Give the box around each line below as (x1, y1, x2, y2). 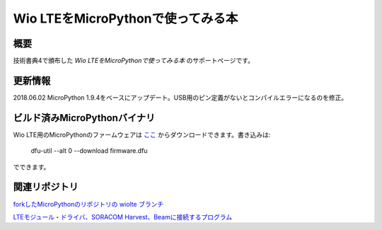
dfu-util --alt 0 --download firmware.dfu (30, 146, 148, 155)
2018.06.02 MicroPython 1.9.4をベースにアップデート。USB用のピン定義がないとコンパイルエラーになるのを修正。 (13, 93, 348, 102)
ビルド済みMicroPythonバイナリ (13, 112, 156, 124)
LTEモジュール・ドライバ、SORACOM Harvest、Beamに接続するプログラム (13, 212, 233, 221)
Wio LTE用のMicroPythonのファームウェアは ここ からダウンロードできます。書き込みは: (13, 130, 271, 139)
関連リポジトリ (13, 181, 79, 193)
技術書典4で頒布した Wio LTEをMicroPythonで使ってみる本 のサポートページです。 (13, 57, 255, 65)
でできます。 (13, 163, 50, 171)
